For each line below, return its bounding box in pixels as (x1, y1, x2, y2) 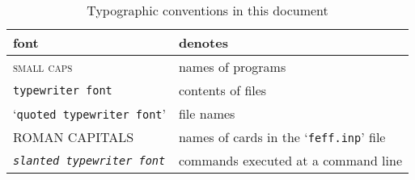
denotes (178, 33, 228, 52)
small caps (13, 57, 73, 76)
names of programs (178, 57, 286, 76)
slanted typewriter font (13, 153, 166, 167)
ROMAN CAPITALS (13, 128, 134, 146)
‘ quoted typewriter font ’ (13, 104, 166, 123)
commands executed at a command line (178, 151, 403, 170)
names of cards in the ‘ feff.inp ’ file (178, 128, 386, 146)
